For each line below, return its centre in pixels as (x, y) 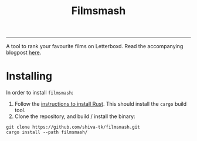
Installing (29, 76)
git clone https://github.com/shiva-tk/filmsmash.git (73, 127)
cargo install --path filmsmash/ (47, 132)
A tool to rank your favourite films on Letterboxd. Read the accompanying (95, 46)
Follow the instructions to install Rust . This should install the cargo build (101, 104)
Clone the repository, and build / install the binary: (75, 116)
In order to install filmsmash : (40, 93)
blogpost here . (24, 53)
